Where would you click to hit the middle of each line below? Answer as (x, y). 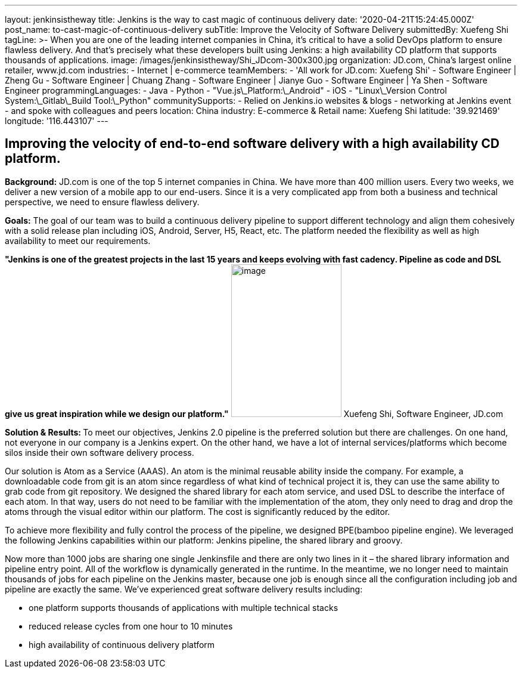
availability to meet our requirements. (78, 240)
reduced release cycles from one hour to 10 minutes (131, 626)
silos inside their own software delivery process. (100, 452)
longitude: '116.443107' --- (57, 121)
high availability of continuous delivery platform (122, 644)
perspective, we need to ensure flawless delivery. (102, 202)
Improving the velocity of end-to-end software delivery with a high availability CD (252, 144)
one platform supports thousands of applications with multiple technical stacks (184, 607)
